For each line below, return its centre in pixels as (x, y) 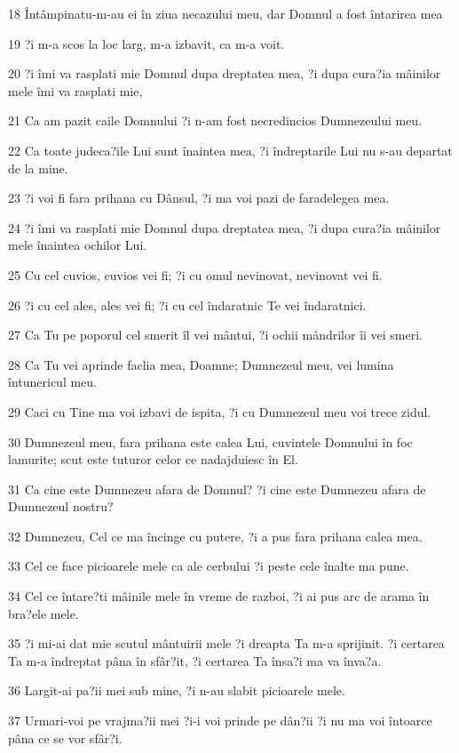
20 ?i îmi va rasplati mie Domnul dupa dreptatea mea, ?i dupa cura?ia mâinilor (225, 73)
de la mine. (38, 168)
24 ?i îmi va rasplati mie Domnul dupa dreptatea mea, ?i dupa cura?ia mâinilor (225, 227)
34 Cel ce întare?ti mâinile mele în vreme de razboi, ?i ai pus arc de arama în (219, 596)
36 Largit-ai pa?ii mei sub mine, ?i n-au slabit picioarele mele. (177, 690)
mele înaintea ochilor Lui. (78, 245)
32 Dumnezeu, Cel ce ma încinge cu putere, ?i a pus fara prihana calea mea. (215, 536)
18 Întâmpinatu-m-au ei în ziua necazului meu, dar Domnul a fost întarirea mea (226, 13)
